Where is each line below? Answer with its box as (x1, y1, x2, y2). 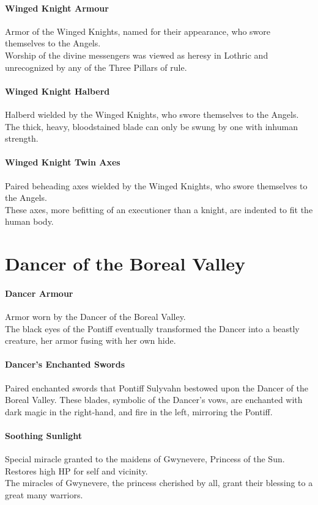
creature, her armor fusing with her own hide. (5, 334, 176, 347)
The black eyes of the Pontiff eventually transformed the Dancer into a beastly (5, 322, 300, 335)
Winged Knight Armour (5, 1, 109, 14)
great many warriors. (5, 489, 83, 501)
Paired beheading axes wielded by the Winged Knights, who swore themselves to (5, 179, 308, 192)
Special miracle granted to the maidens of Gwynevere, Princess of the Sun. (5, 452, 285, 465)
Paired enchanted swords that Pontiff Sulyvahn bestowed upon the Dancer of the (5, 381, 309, 394)
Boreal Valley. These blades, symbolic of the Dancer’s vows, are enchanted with (5, 393, 303, 406)
